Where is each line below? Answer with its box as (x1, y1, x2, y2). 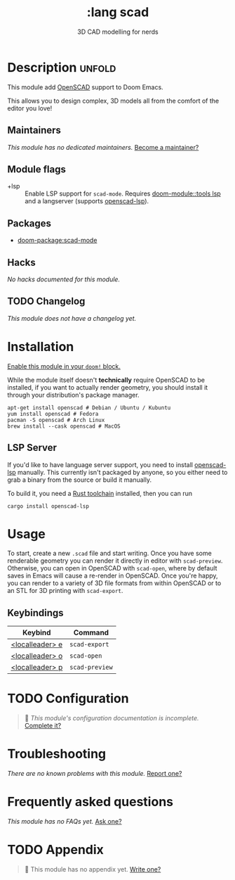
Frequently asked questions (7, 794, 174, 810)
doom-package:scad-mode (17, 236, 98, 245)
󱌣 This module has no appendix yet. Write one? (24, 865, 161, 873)
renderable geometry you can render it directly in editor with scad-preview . (7, 556, 223, 565)
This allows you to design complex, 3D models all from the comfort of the (7, 96, 220, 105)
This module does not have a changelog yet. (7, 314, 137, 322)
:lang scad (86, 4, 149, 20)
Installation (7, 338, 74, 355)
